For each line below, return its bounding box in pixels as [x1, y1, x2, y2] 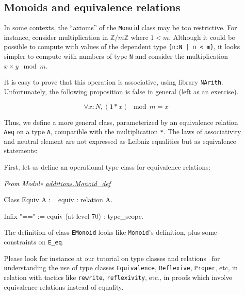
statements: [4, 145, 38, 156]
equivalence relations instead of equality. [4, 281, 124, 292]
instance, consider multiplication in [4, 32, 108, 42]
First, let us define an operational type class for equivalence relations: [4, 162, 211, 172]
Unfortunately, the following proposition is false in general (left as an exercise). [4, 87, 239, 97]
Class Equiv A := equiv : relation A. [4, 194, 113, 205]
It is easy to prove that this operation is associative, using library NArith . [4, 77, 223, 87]
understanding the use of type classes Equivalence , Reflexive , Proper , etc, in [4, 262, 238, 273]
